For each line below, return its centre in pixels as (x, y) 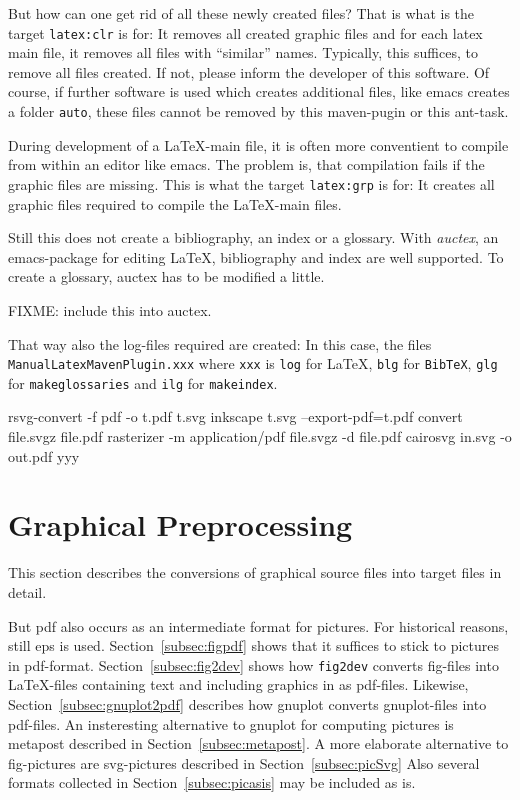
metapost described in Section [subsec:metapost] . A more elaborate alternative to (258, 743)
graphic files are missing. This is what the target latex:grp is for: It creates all (251, 183)
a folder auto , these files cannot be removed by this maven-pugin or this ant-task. (258, 111)
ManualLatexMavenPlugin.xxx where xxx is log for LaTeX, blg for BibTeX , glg (253, 363)
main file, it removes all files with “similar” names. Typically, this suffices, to (243, 52)
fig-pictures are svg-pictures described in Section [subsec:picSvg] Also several (244, 762)
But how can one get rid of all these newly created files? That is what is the (241, 13)
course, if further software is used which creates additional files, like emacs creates (259, 91)
